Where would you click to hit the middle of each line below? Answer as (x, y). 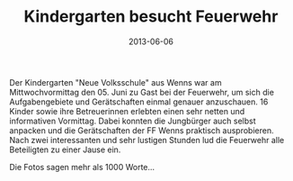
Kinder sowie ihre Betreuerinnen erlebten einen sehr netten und (127, 111)
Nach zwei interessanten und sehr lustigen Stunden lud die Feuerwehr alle (147, 140)
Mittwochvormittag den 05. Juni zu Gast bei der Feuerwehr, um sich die (142, 92)
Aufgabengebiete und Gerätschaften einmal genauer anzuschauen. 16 (139, 102)
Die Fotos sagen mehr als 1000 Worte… (82, 167)
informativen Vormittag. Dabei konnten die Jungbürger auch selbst (133, 121)
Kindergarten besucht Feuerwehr (151, 17)
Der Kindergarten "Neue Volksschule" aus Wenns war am (115, 82)
